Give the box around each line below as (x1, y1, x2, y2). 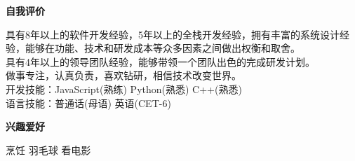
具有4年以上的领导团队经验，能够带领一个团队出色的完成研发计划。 (6, 54, 315, 69)
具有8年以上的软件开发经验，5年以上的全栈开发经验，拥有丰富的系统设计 (6, 27, 340, 41)
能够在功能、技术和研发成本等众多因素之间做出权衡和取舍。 (25, 41, 300, 55)
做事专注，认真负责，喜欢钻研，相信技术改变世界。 (6, 68, 241, 83)
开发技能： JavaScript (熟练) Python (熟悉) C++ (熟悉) (6, 81, 242, 96)
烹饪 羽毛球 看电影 (6, 142, 91, 157)
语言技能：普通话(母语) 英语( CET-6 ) (6, 95, 171, 110)
